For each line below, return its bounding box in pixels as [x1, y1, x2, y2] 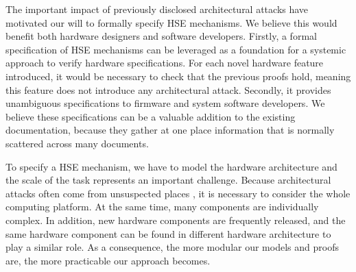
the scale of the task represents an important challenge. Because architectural [5, 173, 331, 187]
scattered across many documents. [5, 136, 149, 150]
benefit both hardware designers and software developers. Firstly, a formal [5, 29, 317, 43]
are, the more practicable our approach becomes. [5, 253, 211, 267]
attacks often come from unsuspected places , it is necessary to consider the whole [5, 186, 351, 200]
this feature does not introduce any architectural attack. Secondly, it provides [5, 82, 331, 97]
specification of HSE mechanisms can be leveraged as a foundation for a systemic [5, 42, 346, 56]
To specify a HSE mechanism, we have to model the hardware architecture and [5, 159, 337, 173]
